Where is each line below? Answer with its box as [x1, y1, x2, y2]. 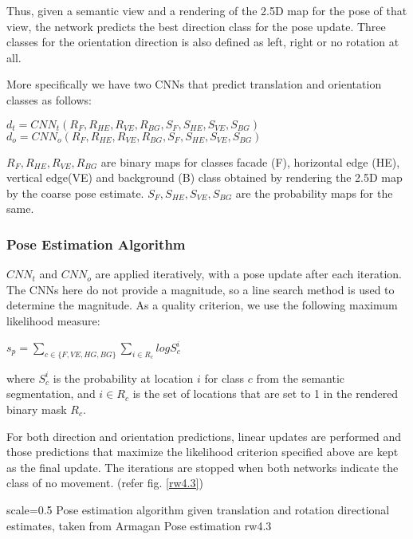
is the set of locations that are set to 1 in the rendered [132, 385, 399, 402]
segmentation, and [6, 385, 96, 402]
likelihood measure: [6, 312, 100, 329]
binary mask [6, 401, 67, 418]
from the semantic [256, 369, 344, 386]
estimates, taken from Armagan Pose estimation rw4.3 [6, 517, 272, 533]
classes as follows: [6, 91, 92, 108]
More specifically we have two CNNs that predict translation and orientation [6, 76, 382, 92]
